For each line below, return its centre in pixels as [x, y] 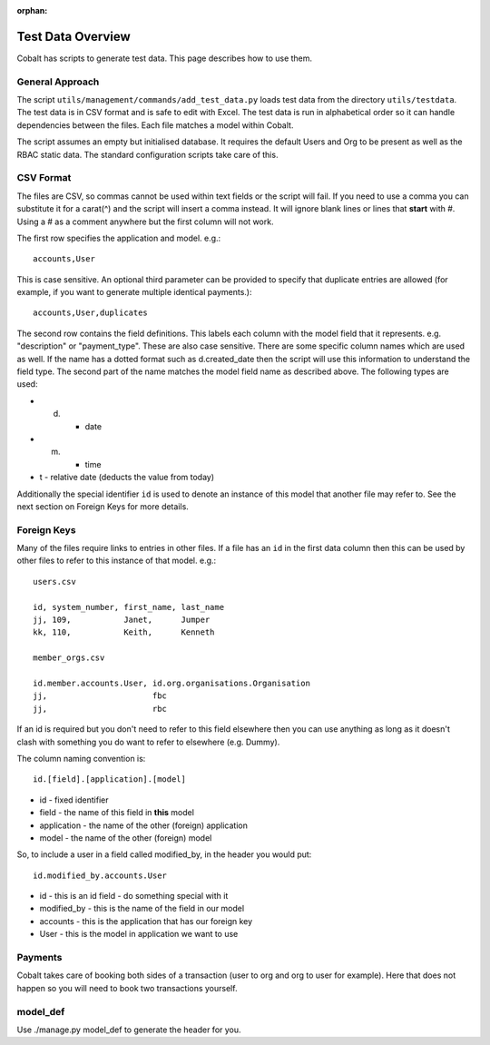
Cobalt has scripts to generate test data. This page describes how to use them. [165, 58]
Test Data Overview [73, 36]
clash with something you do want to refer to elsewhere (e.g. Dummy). [148, 742]
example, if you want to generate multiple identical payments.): [134, 292]
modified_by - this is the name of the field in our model [142, 909]
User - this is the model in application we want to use [139, 934]
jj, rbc [100, 709]
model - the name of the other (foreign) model [126, 838]
